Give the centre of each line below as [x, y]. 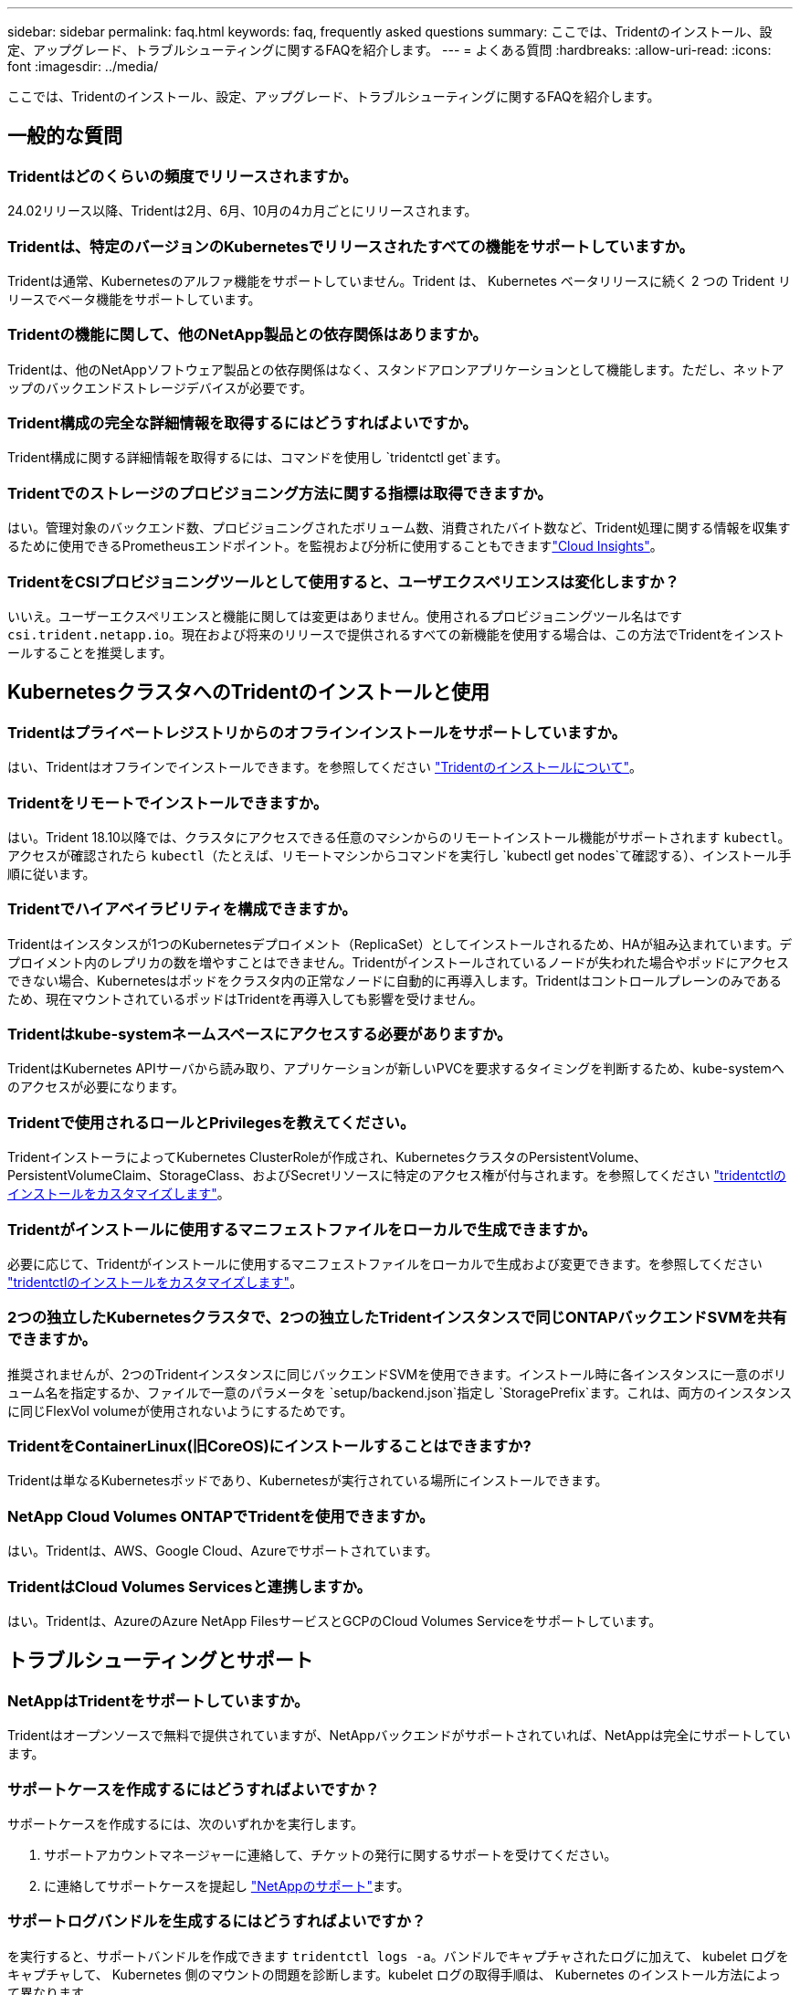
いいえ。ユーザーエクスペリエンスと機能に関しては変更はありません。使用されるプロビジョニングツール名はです [345, 616]
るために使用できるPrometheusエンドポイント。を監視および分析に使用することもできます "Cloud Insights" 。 [335, 546]
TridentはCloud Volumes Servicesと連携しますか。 [189, 1586]
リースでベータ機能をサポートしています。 [134, 299]
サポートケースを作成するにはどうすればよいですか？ [194, 1789]
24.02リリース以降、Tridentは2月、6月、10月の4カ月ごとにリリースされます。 [242, 211]
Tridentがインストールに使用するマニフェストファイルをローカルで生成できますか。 [302, 1229]
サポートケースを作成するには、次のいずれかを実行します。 [185, 1823]
